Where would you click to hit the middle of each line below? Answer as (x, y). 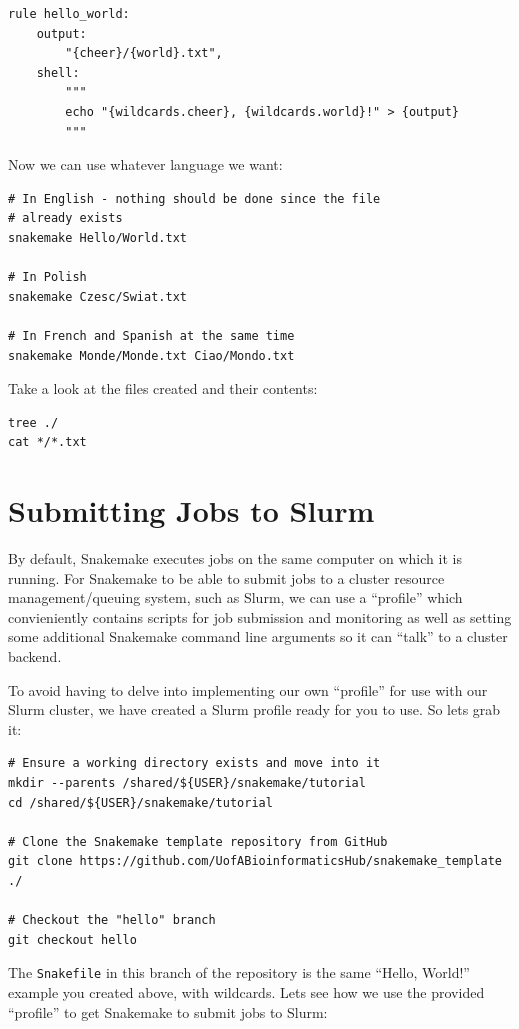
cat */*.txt (47, 442)
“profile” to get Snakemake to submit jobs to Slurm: (168, 1011)
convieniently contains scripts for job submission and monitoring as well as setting (260, 616)
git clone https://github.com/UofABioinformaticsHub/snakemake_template (255, 861)
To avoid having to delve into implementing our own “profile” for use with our (248, 689)
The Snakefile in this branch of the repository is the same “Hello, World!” (239, 972)
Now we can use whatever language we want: (145, 164)
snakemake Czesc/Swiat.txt (97, 296)
